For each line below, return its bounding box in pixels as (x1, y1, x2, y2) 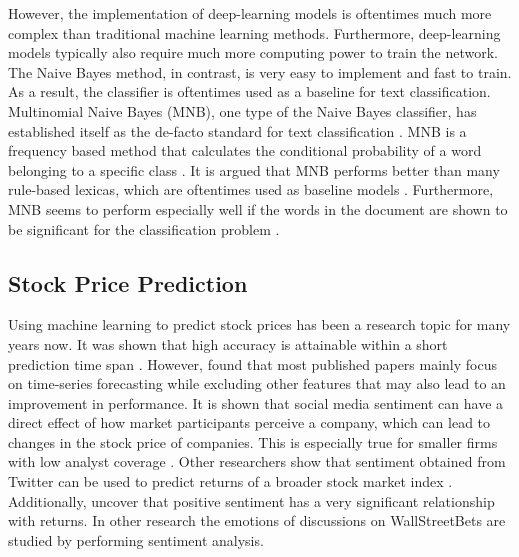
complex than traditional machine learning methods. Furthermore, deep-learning (8, 22, 501, 43)
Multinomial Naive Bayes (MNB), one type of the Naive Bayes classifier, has (8, 100, 477, 121)
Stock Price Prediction (8, 267, 248, 298)
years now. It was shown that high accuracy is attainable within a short (8, 333, 448, 354)
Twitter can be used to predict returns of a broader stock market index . (8, 471, 453, 492)
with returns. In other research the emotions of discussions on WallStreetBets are (8, 510, 506, 531)
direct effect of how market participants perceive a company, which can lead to (8, 412, 491, 433)
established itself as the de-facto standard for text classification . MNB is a (8, 120, 467, 141)
